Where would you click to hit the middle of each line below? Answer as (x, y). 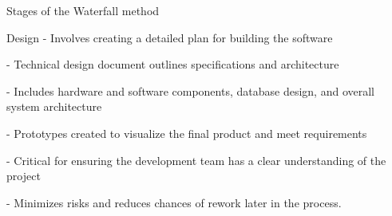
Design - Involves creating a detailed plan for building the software (170, 37)
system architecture (54, 106)
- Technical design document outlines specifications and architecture (173, 64)
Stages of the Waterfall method (83, 10)
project (24, 176)
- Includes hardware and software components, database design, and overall (190, 90)
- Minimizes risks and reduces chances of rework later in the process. (174, 202)
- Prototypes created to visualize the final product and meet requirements (187, 133)
